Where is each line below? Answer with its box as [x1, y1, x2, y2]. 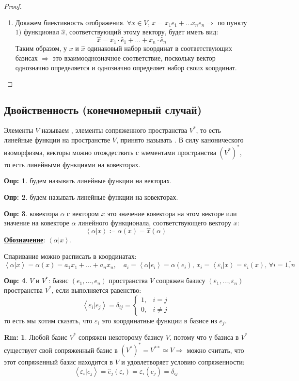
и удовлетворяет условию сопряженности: [121, 357, 245, 367]
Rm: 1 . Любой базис [4, 332, 67, 342]
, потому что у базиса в [169, 332, 239, 342]
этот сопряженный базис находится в [4, 357, 113, 367]
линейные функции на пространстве [4, 134, 110, 144]
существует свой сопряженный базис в [4, 345, 118, 355]
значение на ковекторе [4, 218, 69, 228]
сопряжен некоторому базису [78, 332, 164, 342]
